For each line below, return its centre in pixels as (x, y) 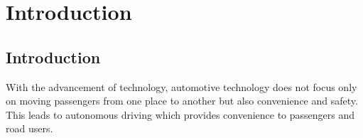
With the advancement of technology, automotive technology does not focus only (181, 86)
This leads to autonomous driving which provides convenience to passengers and (180, 114)
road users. (29, 128)
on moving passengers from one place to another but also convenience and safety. (182, 101)
